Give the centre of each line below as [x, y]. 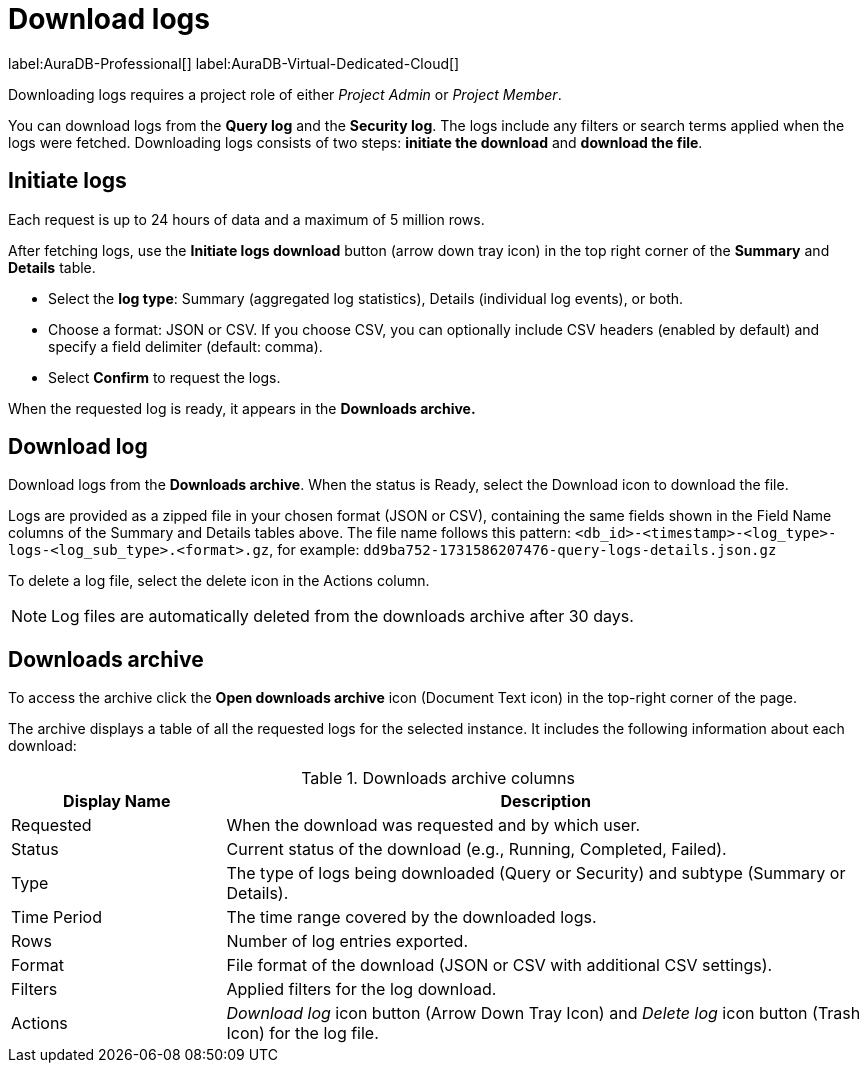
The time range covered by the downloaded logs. [411, 917]
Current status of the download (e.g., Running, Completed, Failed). [476, 849]
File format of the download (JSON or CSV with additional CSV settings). [499, 965]
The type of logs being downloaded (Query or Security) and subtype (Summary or [536, 873]
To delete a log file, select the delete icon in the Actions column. [219, 581]
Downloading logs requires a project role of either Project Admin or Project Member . [285, 94]
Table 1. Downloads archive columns [438, 778]
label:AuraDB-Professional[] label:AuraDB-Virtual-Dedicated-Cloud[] [234, 63]
